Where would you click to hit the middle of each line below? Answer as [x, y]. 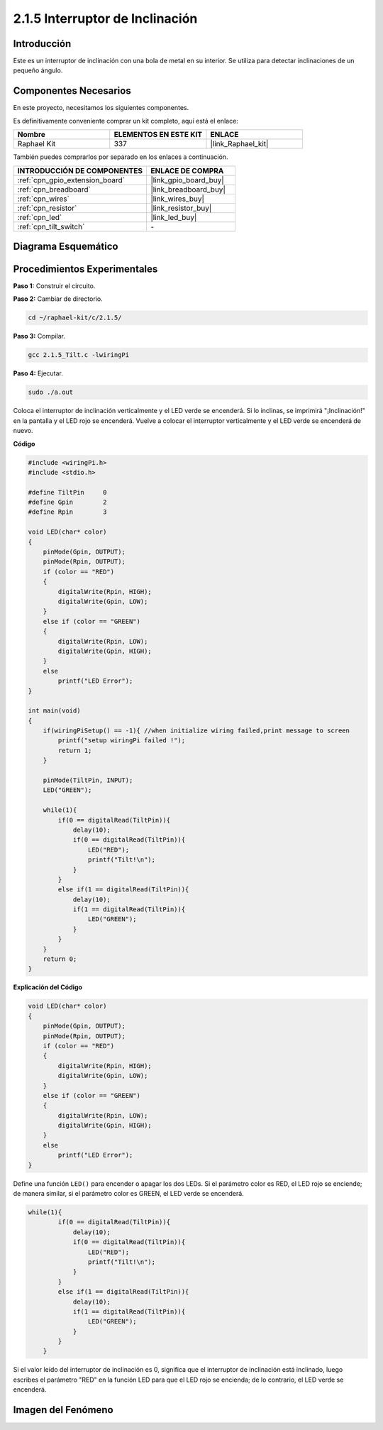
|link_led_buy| [173, 217]
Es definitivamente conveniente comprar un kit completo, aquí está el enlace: [126, 121]
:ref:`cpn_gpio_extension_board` [71, 180]
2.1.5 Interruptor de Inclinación [105, 18]
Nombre [32, 135]
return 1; [75, 750]
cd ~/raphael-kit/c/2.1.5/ [75, 318]
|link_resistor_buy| [181, 208]
